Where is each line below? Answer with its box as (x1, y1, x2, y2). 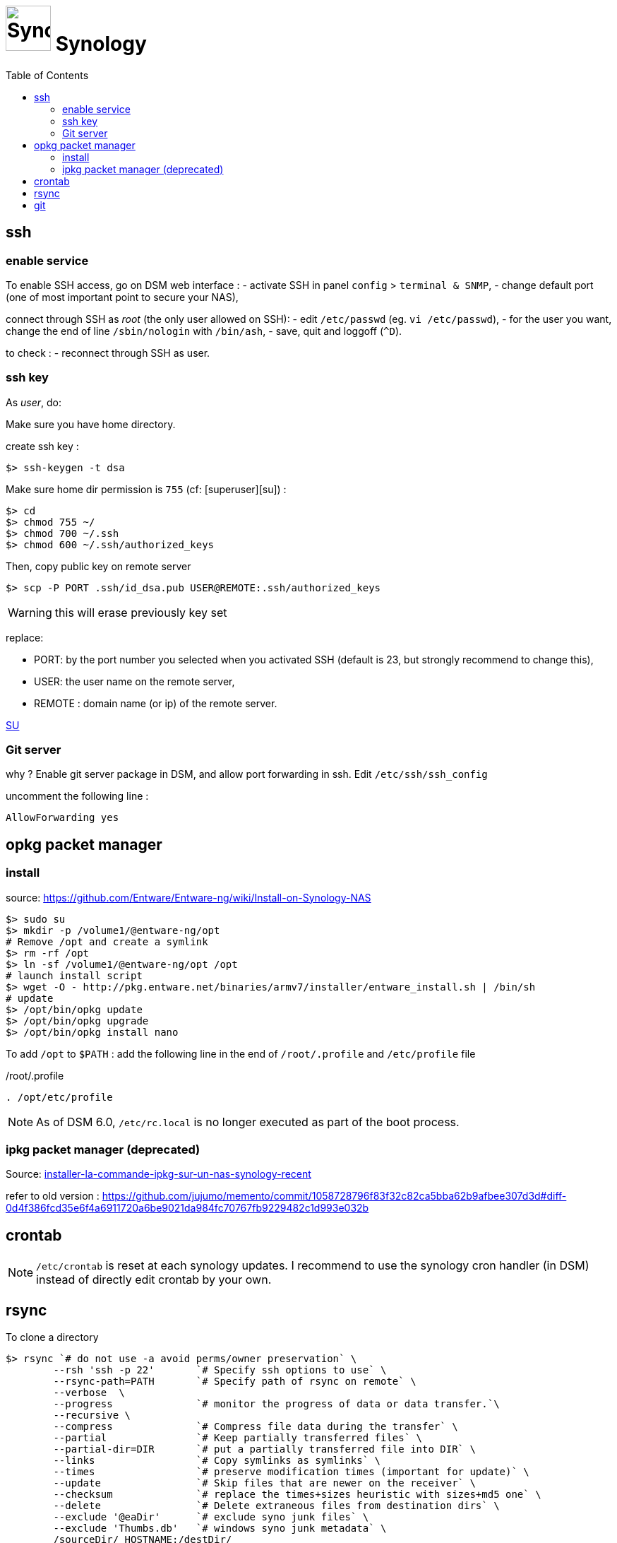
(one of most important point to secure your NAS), (6, 290, 239, 303)
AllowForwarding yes (6, 812, 119, 824)
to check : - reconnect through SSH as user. (6, 346, 210, 359)
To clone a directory (6, 1331, 99, 1344)
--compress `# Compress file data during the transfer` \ (53, 1421, 458, 1433)
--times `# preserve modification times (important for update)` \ (53, 1466, 529, 1478)
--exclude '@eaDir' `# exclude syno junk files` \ (53, 1511, 369, 1523)
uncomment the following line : (6, 790, 149, 803)
